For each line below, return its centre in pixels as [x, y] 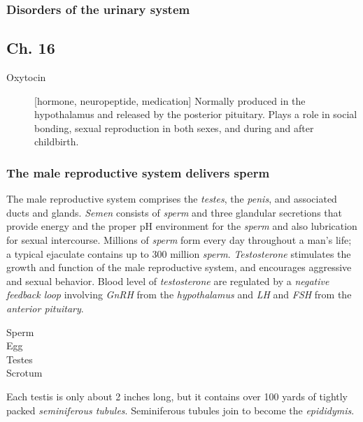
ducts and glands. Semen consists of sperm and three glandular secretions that [174, 212]
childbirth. [57, 141]
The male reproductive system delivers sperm [138, 172]
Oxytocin [26, 77]
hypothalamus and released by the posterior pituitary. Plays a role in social [196, 114]
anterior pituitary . [45, 308]
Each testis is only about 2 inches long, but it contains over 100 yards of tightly [177, 396]
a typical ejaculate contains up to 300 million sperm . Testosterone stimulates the [179, 253]
